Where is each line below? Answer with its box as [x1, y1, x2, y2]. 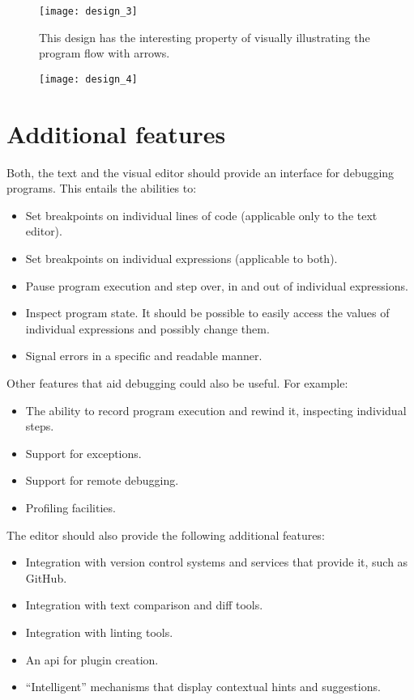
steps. [25, 418, 54, 435]
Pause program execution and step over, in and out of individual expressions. [25, 277, 408, 294]
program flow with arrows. [39, 45, 170, 62]
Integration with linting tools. [25, 623, 173, 640]
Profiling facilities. [25, 498, 116, 515]
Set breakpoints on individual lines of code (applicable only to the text [25, 206, 378, 223]
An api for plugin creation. [25, 651, 159, 668]
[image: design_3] [39, 6, 138, 17]
